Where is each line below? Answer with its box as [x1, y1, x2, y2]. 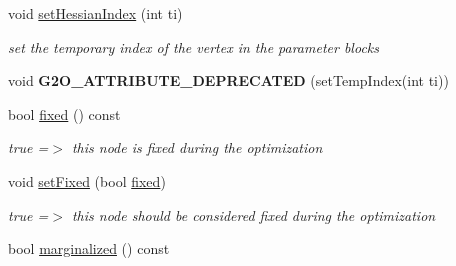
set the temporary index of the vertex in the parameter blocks [8, 36, 379, 57]
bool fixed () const [8, 103, 121, 124]
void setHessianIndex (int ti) [8, 3, 183, 23]
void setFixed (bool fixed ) [8, 170, 166, 191]
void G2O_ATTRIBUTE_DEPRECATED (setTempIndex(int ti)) [8, 70, 449, 91]
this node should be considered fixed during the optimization [71, 204, 436, 225]
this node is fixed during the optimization [71, 137, 323, 158]
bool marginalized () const [8, 238, 170, 259]
